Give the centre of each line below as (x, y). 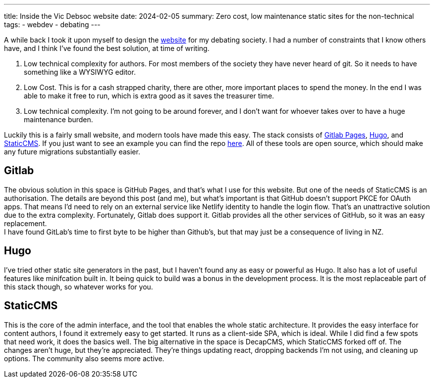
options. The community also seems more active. (84, 358)
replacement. (26, 223)
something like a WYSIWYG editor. (80, 72)
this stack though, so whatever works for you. (79, 286)
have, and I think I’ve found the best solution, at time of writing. (107, 48)
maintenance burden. (58, 119)
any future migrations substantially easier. (72, 152)
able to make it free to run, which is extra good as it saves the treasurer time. (149, 96)
